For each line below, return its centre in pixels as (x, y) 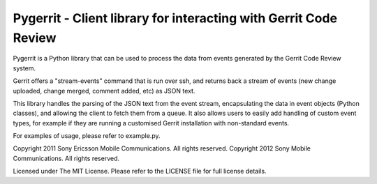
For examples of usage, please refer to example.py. (87, 136)
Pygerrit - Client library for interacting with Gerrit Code (175, 18)
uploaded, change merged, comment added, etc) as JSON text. (104, 91)
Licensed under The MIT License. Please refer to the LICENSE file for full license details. (140, 171)
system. (24, 68)
